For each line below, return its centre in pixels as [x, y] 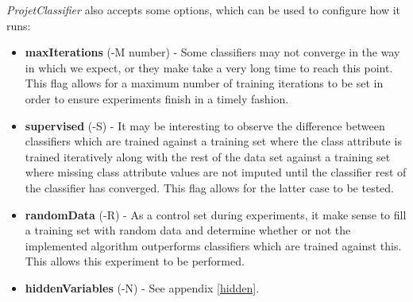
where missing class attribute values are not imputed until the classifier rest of [216, 172]
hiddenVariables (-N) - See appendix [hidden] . [142, 287]
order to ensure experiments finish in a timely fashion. [157, 98]
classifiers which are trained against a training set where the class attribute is [213, 141]
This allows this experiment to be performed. [135, 261]
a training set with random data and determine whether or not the [188, 230]
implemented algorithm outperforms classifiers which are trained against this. [213, 245]
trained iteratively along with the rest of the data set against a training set [208, 156]
